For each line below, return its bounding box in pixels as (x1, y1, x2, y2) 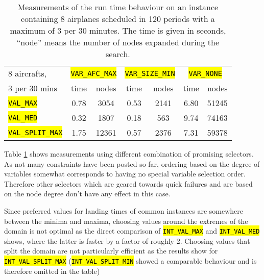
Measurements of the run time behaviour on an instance (17, 1, 219, 13)
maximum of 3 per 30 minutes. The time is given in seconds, (10, 24, 226, 36)
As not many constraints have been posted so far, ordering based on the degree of (4, 158, 260, 169)
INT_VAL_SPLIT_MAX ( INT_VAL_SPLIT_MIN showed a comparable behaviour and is (4, 256, 257, 266)
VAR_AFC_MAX (70, 69, 117, 78)
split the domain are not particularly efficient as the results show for (4, 245, 218, 256)
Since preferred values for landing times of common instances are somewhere (4, 205, 244, 216)
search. (106, 48, 130, 60)
